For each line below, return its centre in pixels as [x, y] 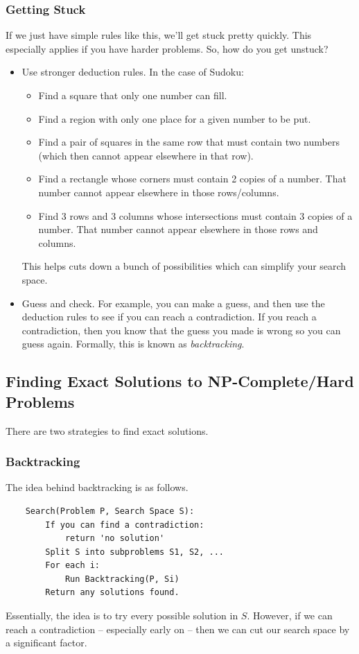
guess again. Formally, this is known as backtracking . [133, 344]
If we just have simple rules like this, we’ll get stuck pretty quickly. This [159, 35]
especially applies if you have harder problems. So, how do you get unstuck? [167, 48]
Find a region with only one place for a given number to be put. [175, 118]
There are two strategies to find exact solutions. [107, 430]
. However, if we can [290, 616]
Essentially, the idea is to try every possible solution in [122, 616]
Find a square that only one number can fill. [133, 95]
